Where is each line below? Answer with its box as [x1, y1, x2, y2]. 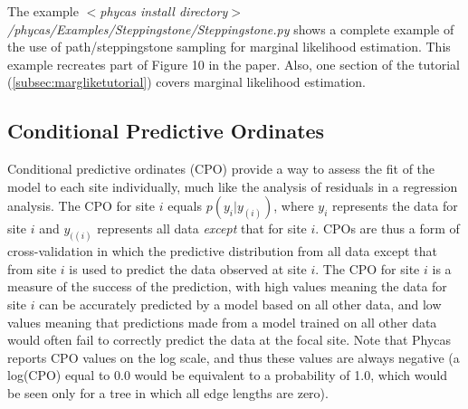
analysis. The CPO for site [7, 196, 156, 215]
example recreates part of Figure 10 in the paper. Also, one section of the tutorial [7, 54, 460, 73]
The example [7, 2, 79, 20]
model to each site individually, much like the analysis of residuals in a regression [7, 176, 458, 195]
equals [167, 196, 202, 215]
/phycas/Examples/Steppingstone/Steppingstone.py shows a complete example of [7, 19, 454, 38]
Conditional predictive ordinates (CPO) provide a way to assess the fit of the [7, 159, 435, 178]
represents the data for [332, 196, 458, 215]
